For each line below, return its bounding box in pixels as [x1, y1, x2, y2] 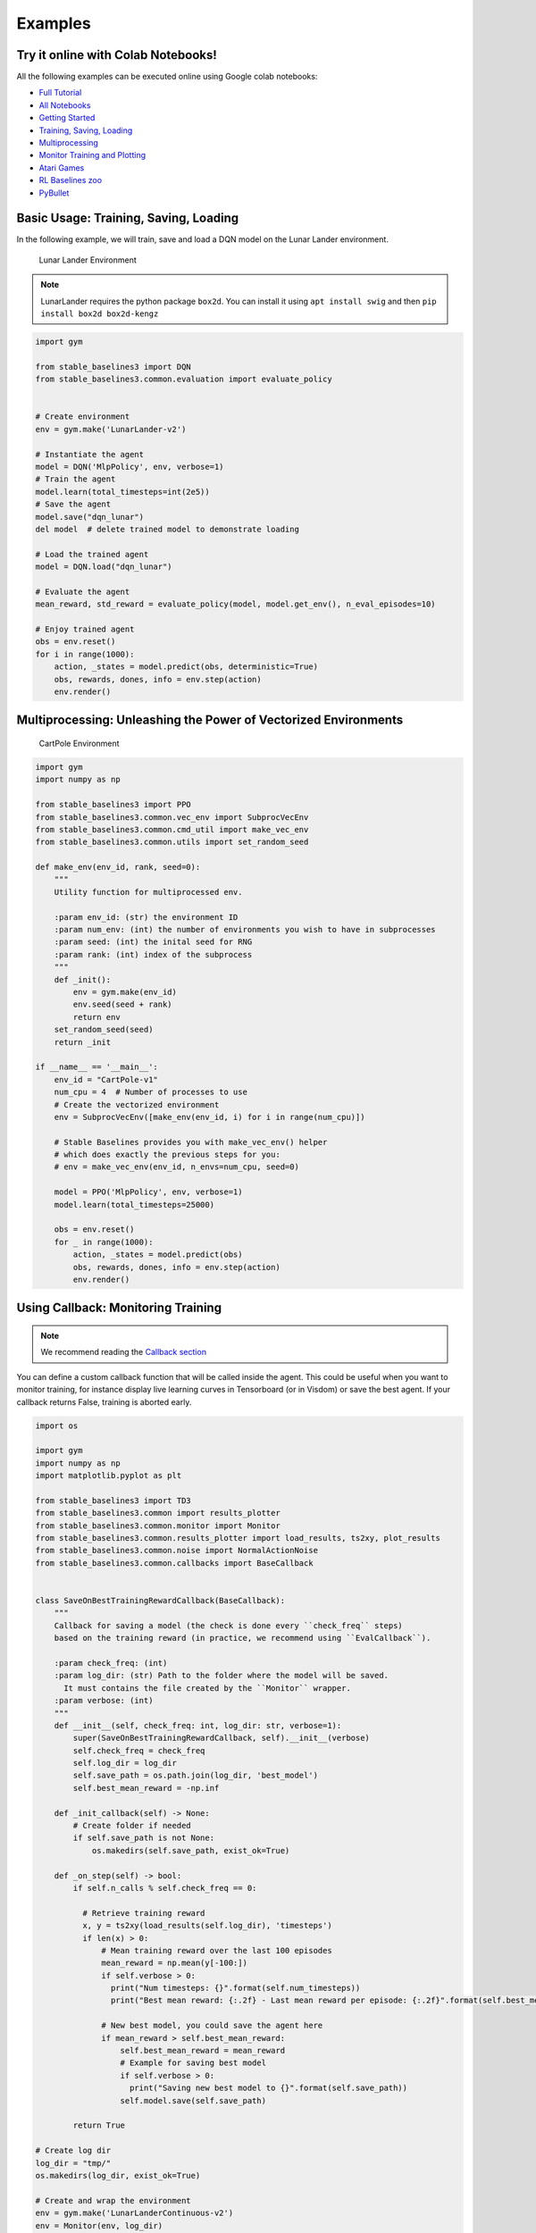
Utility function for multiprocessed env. [54, 887, 243, 897]
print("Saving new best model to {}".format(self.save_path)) [130, 2083, 408, 2094]
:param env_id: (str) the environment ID [54, 912, 239, 922]
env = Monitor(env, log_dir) [35, 2220, 163, 2230]
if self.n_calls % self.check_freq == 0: [72, 1883, 257, 1893]
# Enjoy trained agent [35, 624, 135, 634]
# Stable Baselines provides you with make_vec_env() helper [54, 1137, 328, 1147]
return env [72, 1012, 121, 1022]
